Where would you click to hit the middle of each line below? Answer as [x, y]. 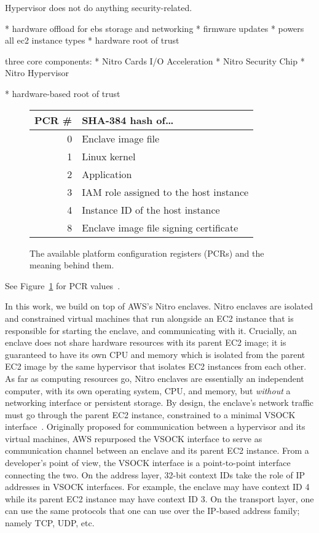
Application [107, 174]
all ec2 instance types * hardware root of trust [92, 40]
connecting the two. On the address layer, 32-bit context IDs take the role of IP [155, 474]
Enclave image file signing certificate [160, 227]
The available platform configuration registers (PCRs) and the [147, 253]
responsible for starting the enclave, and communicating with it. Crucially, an [151, 330]
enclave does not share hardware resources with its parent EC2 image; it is [146, 342]
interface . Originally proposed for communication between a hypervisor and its [155, 426]
